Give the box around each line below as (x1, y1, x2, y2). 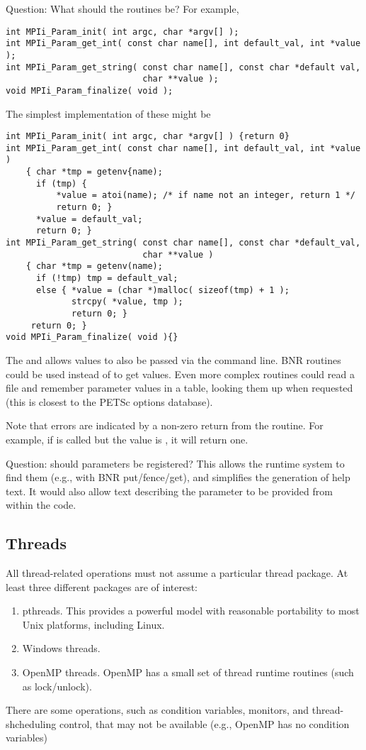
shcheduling (6, 716, 57, 731)
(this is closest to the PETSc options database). (6, 394, 213, 409)
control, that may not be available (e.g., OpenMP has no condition (59, 716, 350, 731)
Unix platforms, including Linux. (22, 617, 165, 632)
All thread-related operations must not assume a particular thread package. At (6, 566, 348, 580)
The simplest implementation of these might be (6, 106, 211, 121)
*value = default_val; (35, 214, 143, 224)
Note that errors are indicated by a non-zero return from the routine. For (6, 418, 324, 433)
